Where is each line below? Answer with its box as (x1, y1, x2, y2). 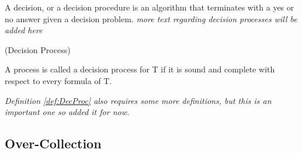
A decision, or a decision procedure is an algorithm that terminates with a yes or (5, 1, 294, 13)
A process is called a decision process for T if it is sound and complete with (5, 63, 275, 75)
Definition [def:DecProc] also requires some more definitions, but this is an (5, 94, 272, 106)
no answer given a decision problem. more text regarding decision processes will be (5, 12, 297, 25)
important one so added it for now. (5, 106, 130, 118)
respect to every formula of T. (5, 74, 112, 86)
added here (5, 24, 43, 36)
